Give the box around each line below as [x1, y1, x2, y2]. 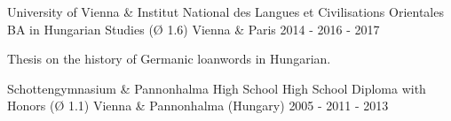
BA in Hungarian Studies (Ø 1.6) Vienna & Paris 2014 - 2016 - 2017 [7, 19, 380, 38]
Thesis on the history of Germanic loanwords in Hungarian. [7, 49, 331, 68]
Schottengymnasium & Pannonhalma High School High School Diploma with [7, 79, 426, 97]
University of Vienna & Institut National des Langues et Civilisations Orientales [7, 3, 444, 20]
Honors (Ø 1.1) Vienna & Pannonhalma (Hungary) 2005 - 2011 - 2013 [7, 96, 389, 115]
